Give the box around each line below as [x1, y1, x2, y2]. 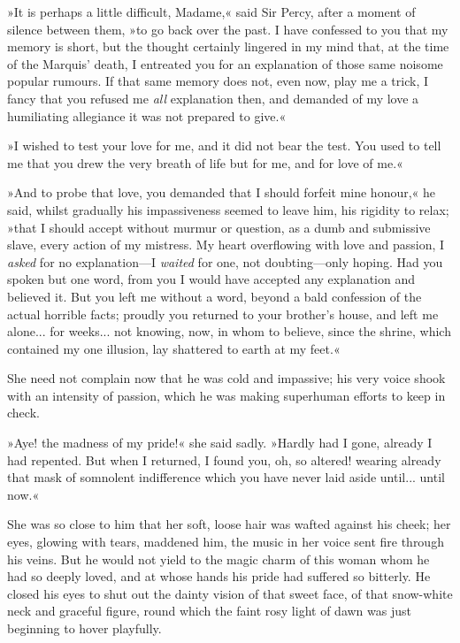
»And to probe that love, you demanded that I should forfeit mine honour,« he [7, 183, 436, 202]
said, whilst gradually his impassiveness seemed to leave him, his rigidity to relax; [7, 200, 449, 218]
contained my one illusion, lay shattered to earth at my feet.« [7, 339, 341, 357]
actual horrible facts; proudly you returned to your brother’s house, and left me [7, 304, 439, 323]
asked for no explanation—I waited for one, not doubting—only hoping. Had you [7, 252, 443, 271]
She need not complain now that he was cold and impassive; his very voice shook [7, 369, 446, 387]
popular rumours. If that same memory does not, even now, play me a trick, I [7, 72, 429, 90]
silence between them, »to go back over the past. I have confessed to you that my [7, 19, 448, 38]
